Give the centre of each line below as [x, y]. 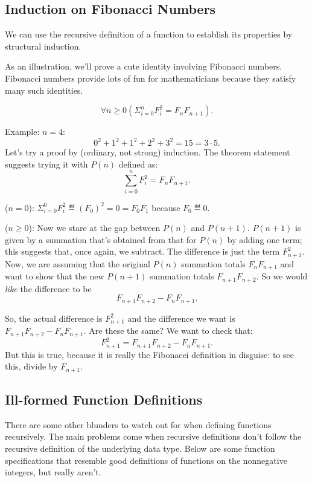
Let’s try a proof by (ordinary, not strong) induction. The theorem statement [148, 152]
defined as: [138, 164]
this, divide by [31, 366]
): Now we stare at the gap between [94, 228]
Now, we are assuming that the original [78, 263]
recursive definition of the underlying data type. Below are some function [140, 448]
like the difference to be [48, 288]
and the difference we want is [181, 318]
